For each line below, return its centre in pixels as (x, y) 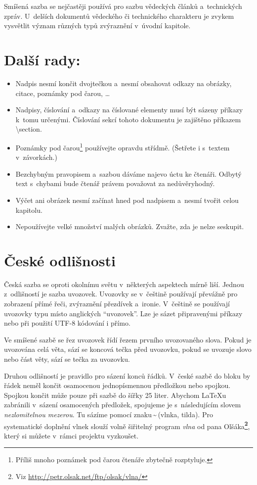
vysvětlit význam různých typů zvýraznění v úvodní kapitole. (97, 25)
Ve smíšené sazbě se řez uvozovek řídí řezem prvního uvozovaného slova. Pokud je (128, 339)
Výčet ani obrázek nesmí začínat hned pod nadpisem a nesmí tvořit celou (127, 200)
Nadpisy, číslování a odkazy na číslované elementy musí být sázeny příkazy (129, 110)
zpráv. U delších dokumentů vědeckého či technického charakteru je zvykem (119, 16)
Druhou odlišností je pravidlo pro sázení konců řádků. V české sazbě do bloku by (127, 375)
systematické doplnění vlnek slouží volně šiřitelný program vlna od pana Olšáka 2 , (127, 425)
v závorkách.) (36, 157)
